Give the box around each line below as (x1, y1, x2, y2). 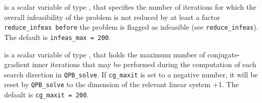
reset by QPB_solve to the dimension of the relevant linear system (4, 79, 211, 90)
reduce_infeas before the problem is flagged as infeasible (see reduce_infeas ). (4, 22, 258, 32)
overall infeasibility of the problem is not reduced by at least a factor (4, 11, 220, 22)
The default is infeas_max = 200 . (4, 31, 111, 42)
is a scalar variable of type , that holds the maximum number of (4, 49, 205, 59)
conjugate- (207, 49, 240, 59)
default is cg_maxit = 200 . (4, 89, 89, 99)
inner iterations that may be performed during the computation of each (32, 59, 256, 70)
